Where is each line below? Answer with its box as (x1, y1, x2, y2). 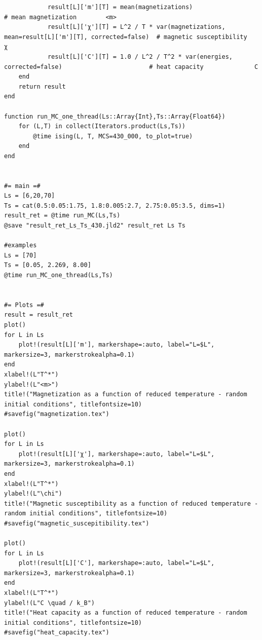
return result (18, 83, 66, 90)
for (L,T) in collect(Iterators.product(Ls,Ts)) (18, 123, 185, 130)
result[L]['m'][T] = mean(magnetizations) (47, 4, 193, 11)
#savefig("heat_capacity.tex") (4, 629, 109, 636)
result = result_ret (4, 311, 73, 319)
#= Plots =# (4, 301, 44, 309)
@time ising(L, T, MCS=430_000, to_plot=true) (33, 132, 193, 140)
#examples (4, 242, 37, 249)
